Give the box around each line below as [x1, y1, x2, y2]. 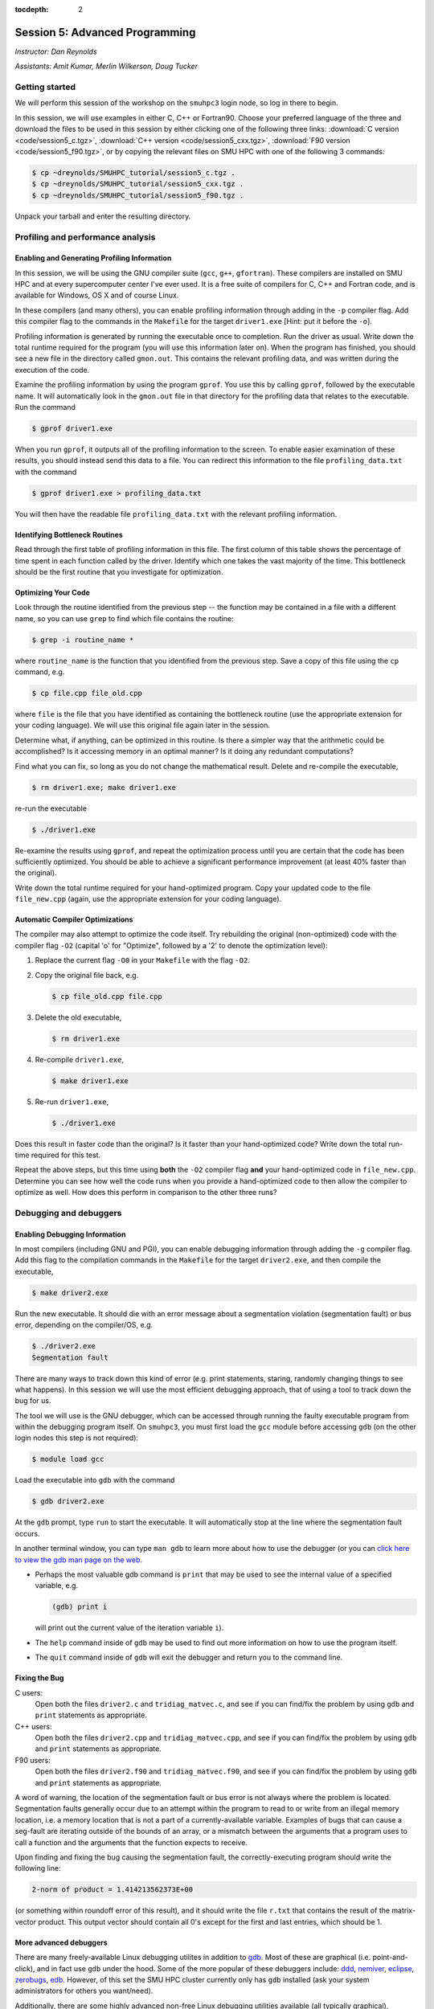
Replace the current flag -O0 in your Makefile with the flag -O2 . [35, 955, 251, 965]
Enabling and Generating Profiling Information [14, 253, 172, 263]
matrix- [391, 1905, 416, 1916]
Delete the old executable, [35, 1013, 122, 1022]
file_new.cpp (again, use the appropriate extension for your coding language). [14, 894, 282, 904]
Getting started [14, 81, 76, 92]
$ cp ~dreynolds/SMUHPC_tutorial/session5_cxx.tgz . [31, 179, 244, 189]
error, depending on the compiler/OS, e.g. [14, 1320, 153, 1330]
